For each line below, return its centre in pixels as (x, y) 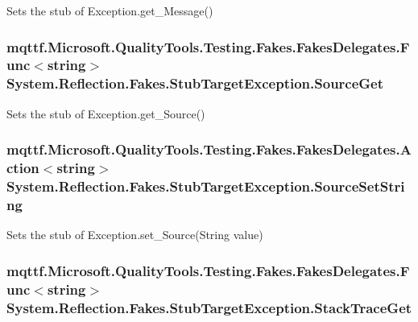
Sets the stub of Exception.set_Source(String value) (135, 235)
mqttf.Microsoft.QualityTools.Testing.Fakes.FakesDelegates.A (209, 149)
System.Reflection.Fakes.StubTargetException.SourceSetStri (206, 186)
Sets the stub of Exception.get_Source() (106, 113)
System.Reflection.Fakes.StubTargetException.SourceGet (195, 83)
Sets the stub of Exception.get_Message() (110, 10)
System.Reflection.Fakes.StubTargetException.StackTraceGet (209, 307)
